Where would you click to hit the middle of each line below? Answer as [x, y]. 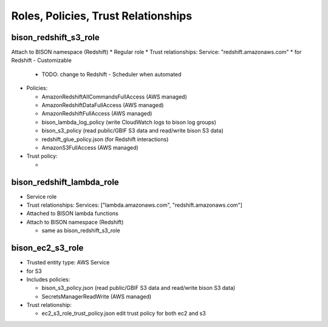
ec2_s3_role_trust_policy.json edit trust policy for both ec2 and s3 [124, 314]
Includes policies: [48, 279]
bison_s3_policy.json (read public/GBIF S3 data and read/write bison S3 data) [138, 288]
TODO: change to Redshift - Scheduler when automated [111, 74]
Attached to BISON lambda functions [72, 213]
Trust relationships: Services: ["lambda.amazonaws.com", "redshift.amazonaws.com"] [135, 205]
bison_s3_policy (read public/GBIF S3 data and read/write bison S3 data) [133, 131]
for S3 [34, 271]
